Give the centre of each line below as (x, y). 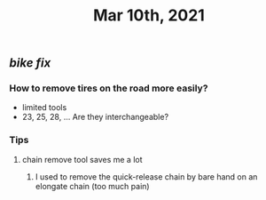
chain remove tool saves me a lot (82, 159)
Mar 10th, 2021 (149, 16)
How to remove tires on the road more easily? (109, 88)
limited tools (44, 108)
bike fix (30, 63)
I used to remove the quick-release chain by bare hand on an (146, 176)
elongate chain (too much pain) (92, 186)
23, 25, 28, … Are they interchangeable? (95, 117)
